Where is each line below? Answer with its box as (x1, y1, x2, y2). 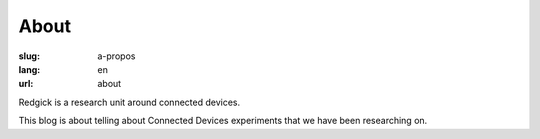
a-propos (97, 50, 136, 62)
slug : (18, 50, 40, 62)
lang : (18, 63, 41, 75)
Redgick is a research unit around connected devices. (18, 96, 240, 108)
